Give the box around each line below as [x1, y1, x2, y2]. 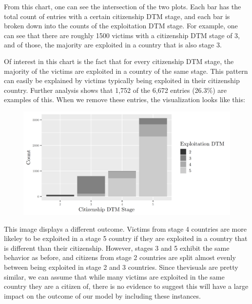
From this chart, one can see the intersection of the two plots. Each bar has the [4, 1, 241, 11]
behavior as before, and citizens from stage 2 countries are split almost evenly [4, 252, 236, 262]
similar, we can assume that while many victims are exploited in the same [4, 271, 225, 282]
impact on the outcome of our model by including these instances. [4, 290, 201, 301]
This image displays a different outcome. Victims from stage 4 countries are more [4, 223, 247, 234]
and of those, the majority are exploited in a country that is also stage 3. [4, 40, 222, 50]
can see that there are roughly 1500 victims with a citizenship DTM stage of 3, [4, 30, 240, 40]
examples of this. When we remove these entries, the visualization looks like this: [4, 94, 245, 105]
